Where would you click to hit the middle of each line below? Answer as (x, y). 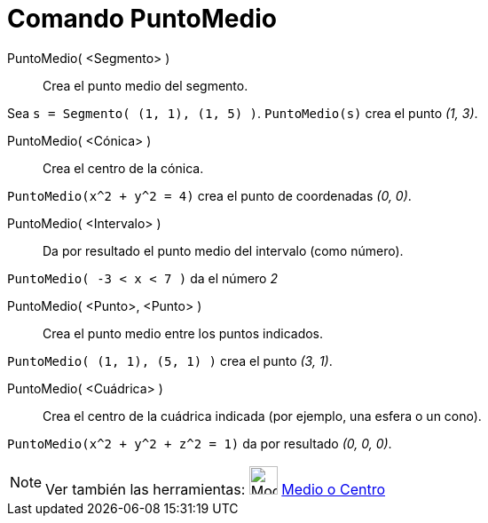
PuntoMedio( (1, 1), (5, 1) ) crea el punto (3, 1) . (170, 361)
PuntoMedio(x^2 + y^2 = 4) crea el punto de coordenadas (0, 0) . (209, 195)
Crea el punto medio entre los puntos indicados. (183, 333)
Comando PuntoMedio (142, 19)
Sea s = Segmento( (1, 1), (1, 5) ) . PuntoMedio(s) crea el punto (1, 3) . (243, 113)
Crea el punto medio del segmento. (146, 85)
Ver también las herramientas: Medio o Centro (216, 489)
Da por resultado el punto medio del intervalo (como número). (223, 250)
